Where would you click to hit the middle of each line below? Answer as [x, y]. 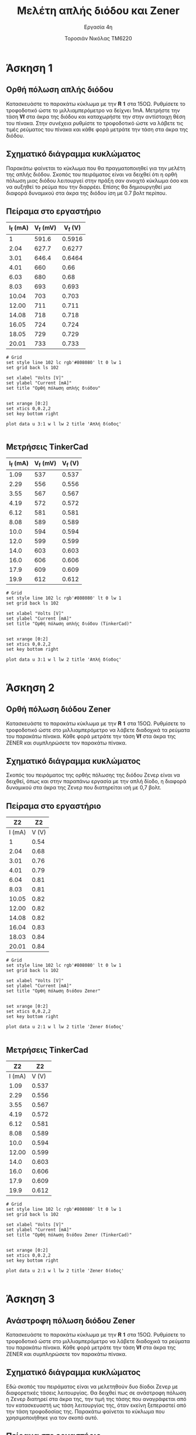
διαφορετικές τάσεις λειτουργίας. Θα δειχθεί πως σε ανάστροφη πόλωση [96, 1393]
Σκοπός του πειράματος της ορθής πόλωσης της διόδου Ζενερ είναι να [93, 775]
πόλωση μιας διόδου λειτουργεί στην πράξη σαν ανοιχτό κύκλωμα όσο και [97, 180]
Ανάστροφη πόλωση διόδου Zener [71, 1321]
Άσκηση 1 [29, 68]
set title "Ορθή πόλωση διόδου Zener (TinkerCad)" [69, 1235]
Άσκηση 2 [30, 687]
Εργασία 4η [98, 27]
